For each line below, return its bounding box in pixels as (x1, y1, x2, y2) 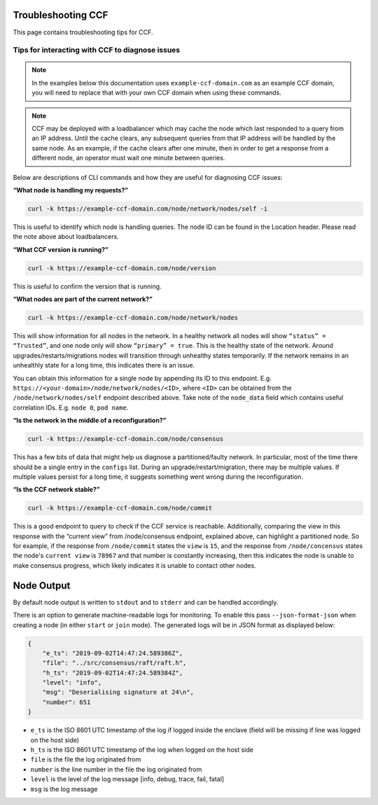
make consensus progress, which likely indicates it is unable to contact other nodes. (13, 561, 257, 570)
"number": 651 (42, 698, 91, 706)
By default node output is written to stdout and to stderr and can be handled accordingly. (13, 598, 279, 606)
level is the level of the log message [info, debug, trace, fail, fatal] (30, 775, 224, 783)
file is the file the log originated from (30, 755, 141, 764)
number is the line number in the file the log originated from (30, 765, 202, 773)
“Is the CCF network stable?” (13, 485, 100, 493)
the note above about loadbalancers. (13, 232, 119, 241)
